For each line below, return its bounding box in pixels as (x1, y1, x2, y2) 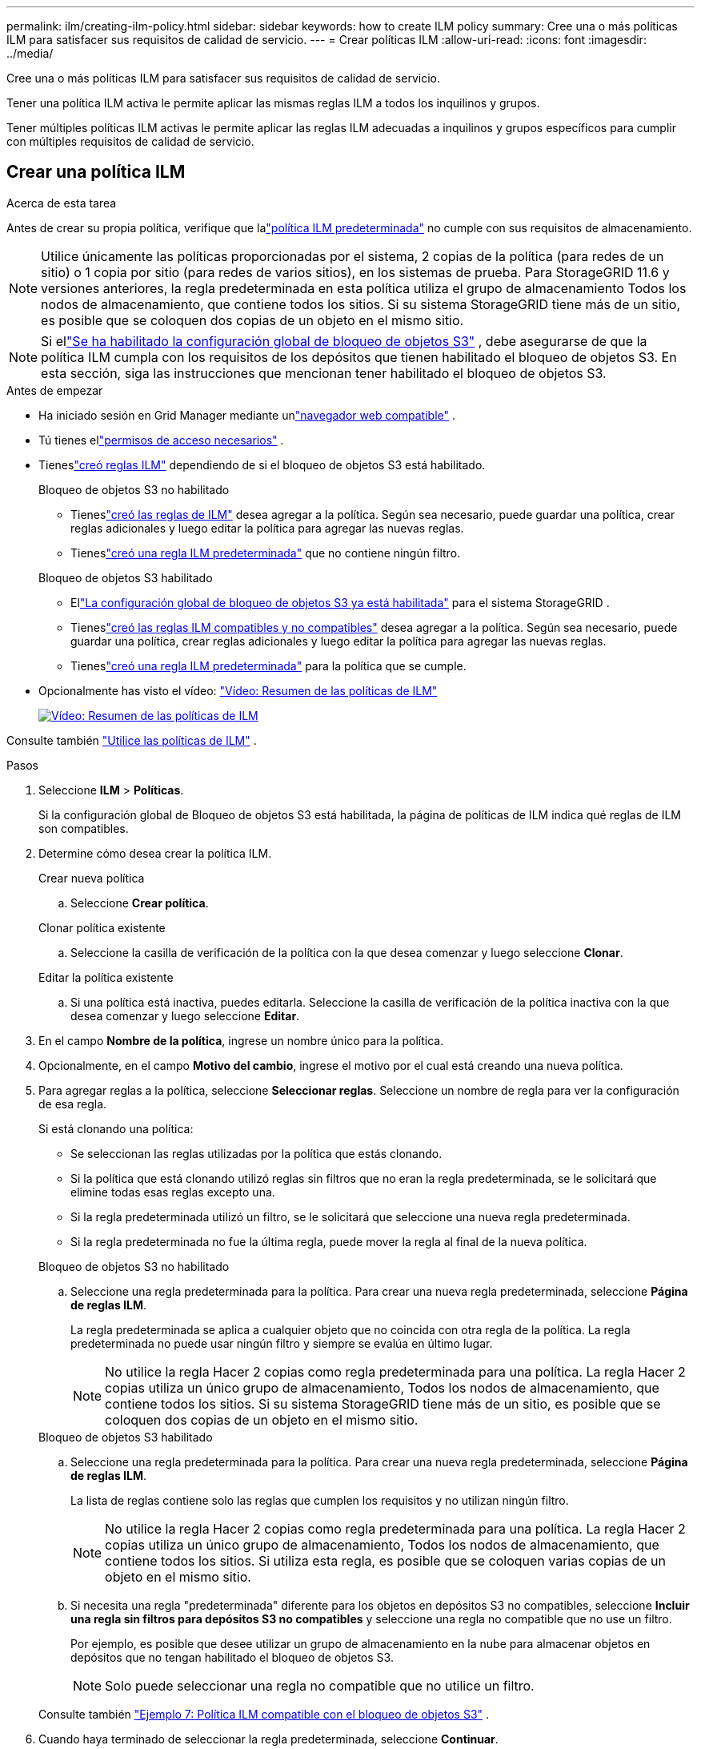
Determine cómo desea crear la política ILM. (38, 846, 272, 860)
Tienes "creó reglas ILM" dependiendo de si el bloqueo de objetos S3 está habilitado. (38, 457, 486, 472)
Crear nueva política (38, 870, 145, 885)
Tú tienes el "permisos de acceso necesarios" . (38, 432, 284, 447)
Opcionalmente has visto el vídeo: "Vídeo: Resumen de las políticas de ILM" (38, 683, 438, 698)
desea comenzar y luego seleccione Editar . (70, 1008, 300, 1023)
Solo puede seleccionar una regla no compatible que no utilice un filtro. (105, 1677, 535, 1694)
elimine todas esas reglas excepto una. (70, 1184, 275, 1199)
